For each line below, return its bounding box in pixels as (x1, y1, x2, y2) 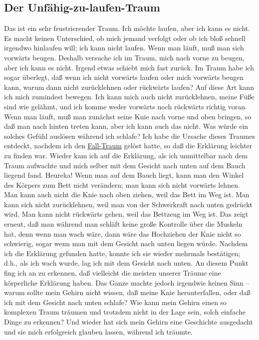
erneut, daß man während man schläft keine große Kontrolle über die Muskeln (4, 219, 243, 229)
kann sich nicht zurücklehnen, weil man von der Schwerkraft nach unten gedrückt (4, 199, 253, 209)
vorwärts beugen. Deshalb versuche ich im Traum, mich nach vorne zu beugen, (4, 52, 245, 62)
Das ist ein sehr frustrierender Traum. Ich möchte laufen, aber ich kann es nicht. (4, 23, 251, 33)
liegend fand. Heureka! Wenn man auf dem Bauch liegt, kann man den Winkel (4, 170, 244, 180)
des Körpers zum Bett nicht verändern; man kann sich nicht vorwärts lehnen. (4, 179, 240, 190)
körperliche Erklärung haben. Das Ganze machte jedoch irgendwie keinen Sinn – (4, 277, 250, 288)
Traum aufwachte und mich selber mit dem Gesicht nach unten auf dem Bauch (4, 160, 246, 170)
